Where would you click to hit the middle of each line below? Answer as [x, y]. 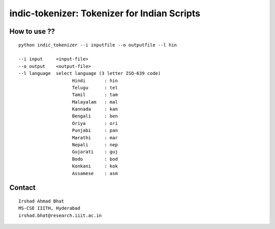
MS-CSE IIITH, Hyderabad [49, 208]
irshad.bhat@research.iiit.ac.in [60, 215]
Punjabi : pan [95, 131]
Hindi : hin [95, 81]
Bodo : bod [95, 159]
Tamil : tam [95, 95]
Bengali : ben [95, 116]
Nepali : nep [95, 145]
